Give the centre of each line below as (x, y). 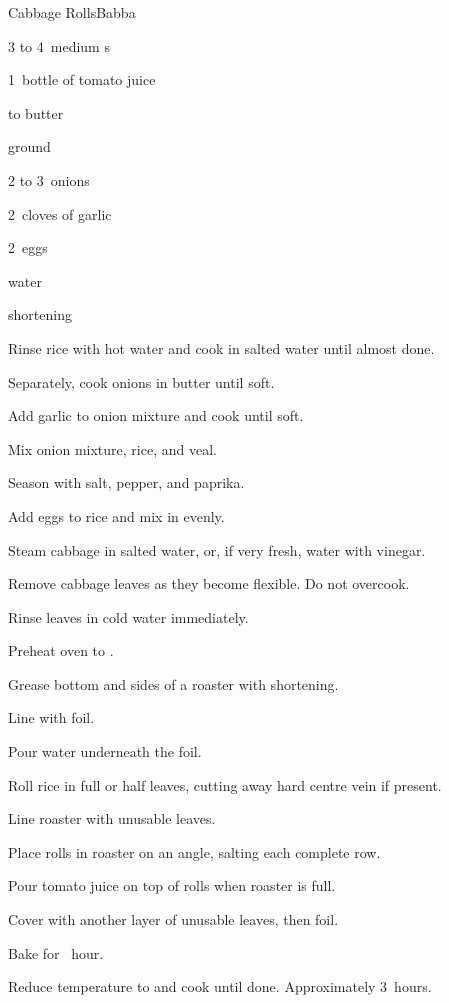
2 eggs (28, 247)
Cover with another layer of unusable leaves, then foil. (173, 919)
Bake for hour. (56, 952)
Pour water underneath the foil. (105, 751)
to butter (36, 112)
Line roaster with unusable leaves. (112, 818)
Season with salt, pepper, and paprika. (126, 482)
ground (29, 146)
